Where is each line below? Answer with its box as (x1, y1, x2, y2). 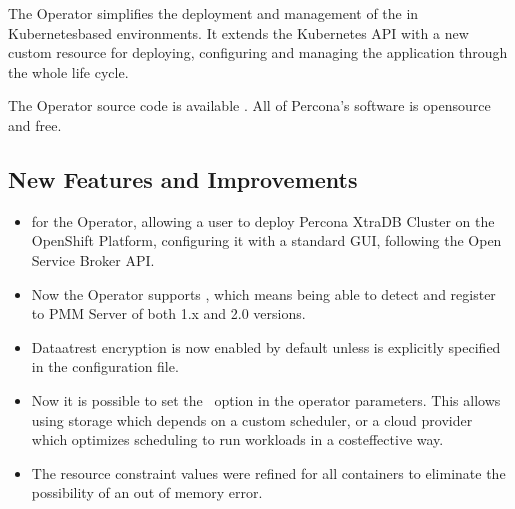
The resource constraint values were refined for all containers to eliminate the (31, 462, 506, 483)
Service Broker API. (31, 249, 155, 270)
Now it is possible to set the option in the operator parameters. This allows (31, 389, 501, 410)
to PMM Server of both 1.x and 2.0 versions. (31, 303, 306, 324)
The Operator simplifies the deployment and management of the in (8, 3, 419, 23)
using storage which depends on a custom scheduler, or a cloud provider (31, 409, 473, 430)
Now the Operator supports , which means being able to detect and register (31, 283, 496, 304)
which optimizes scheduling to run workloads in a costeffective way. (31, 429, 444, 450)
